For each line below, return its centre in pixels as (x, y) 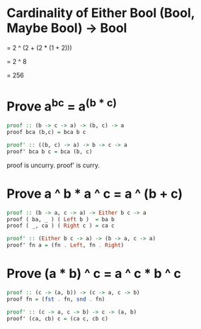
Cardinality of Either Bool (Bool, (101, 13)
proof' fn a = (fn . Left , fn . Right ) (65, 245)
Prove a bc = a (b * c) (62, 105)
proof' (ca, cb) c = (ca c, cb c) (58, 318)
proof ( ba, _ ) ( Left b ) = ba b (61, 219)
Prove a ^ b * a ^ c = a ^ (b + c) (95, 194)
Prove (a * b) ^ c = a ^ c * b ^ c (94, 274)
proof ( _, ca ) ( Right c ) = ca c (61, 226)
